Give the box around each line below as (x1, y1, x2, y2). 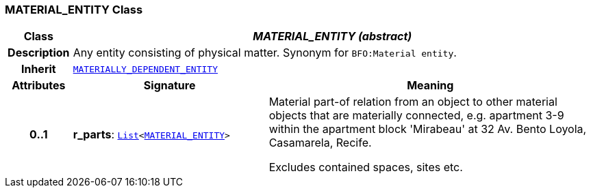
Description (8, 46, 70, 60)
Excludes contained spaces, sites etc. (268, 160, 463, 175)
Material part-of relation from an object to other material (268, 95, 557, 109)
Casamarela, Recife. (268, 136, 372, 150)
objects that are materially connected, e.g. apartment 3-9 (268, 108, 564, 123)
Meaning (407, 78, 454, 93)
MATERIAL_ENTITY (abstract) (253, 29, 412, 44)
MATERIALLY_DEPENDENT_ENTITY (73, 63, 218, 74)
